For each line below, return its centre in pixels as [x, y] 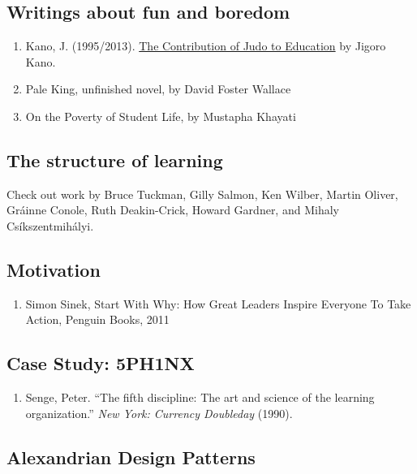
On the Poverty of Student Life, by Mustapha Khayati [161, 116]
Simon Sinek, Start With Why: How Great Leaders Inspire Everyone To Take [218, 303]
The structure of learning [115, 159]
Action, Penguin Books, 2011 [97, 319]
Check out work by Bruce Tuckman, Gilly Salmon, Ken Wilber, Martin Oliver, [202, 194]
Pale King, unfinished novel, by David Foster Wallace [158, 89]
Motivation [54, 269]
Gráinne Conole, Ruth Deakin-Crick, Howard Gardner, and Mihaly [173, 210]
